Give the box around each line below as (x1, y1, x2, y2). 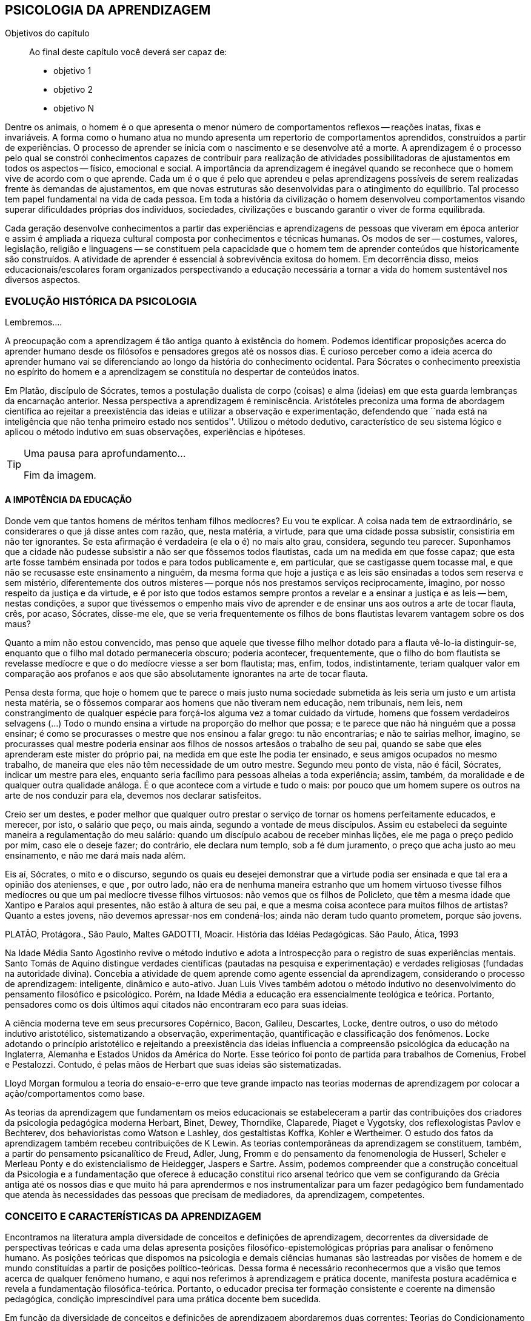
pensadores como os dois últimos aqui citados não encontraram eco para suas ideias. (5, 999, 349, 1010)
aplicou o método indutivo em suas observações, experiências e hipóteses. (5, 427, 306, 438)
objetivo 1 (53, 65, 92, 76)
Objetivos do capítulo (5, 28, 90, 39)
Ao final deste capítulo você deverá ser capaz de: (29, 47, 227, 58)
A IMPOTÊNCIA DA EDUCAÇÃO (5, 494, 132, 505)
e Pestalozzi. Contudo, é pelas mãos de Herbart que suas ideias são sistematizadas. (5, 1059, 342, 1070)
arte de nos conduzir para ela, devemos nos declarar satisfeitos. (5, 790, 262, 801)
